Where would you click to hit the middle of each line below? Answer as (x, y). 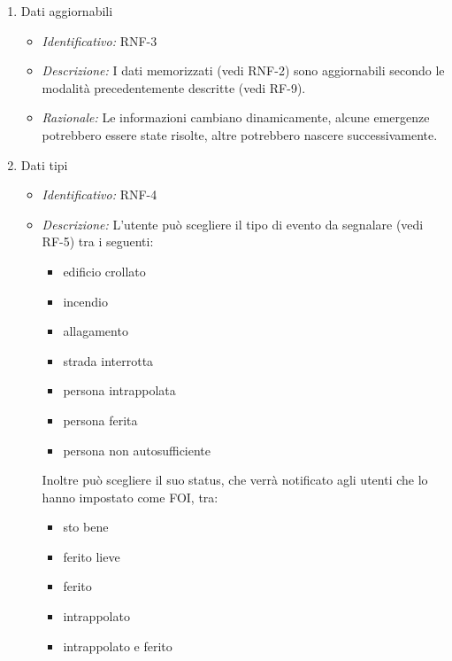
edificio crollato (104, 271)
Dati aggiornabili (67, 11)
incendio (85, 301)
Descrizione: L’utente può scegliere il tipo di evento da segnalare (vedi (233, 224)
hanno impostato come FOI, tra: (130, 497)
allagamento (96, 331)
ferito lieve (92, 556)
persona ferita (100, 420)
